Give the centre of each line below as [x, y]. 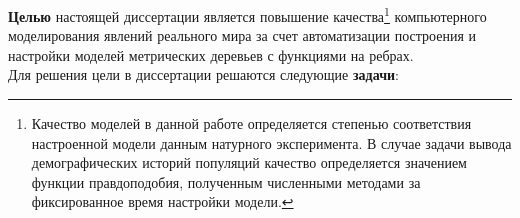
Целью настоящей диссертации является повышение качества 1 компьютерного [247, 14]
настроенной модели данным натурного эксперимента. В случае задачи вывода [271, 142]
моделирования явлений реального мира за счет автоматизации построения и [242, 35]
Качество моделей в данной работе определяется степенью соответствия [251, 123]
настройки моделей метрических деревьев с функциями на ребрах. [211, 54]
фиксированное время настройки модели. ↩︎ [162, 201]
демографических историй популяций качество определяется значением [249, 162]
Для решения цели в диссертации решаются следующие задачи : [203, 74]
